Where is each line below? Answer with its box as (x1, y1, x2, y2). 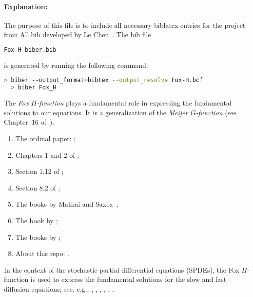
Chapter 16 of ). (4, 117, 55, 127)
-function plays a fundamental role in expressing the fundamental (37, 98, 232, 108)
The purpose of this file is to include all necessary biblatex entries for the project (4, 20, 246, 30)
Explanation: (4, 1, 48, 11)
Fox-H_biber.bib (4, 46, 57, 53)
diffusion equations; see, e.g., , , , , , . (4, 283, 114, 294)
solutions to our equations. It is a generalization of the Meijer (4, 107, 188, 117)
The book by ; (15, 215, 58, 225)
